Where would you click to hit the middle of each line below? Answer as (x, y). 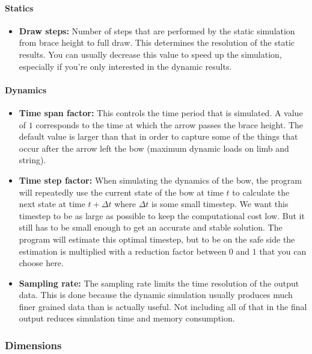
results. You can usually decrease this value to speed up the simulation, (150, 54)
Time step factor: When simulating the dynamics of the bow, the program (160, 180)
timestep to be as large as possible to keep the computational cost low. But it (162, 215)
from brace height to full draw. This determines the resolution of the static (157, 42)
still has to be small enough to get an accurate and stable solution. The (151, 227)
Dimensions (33, 345)
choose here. (41, 263)
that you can (283, 251)
